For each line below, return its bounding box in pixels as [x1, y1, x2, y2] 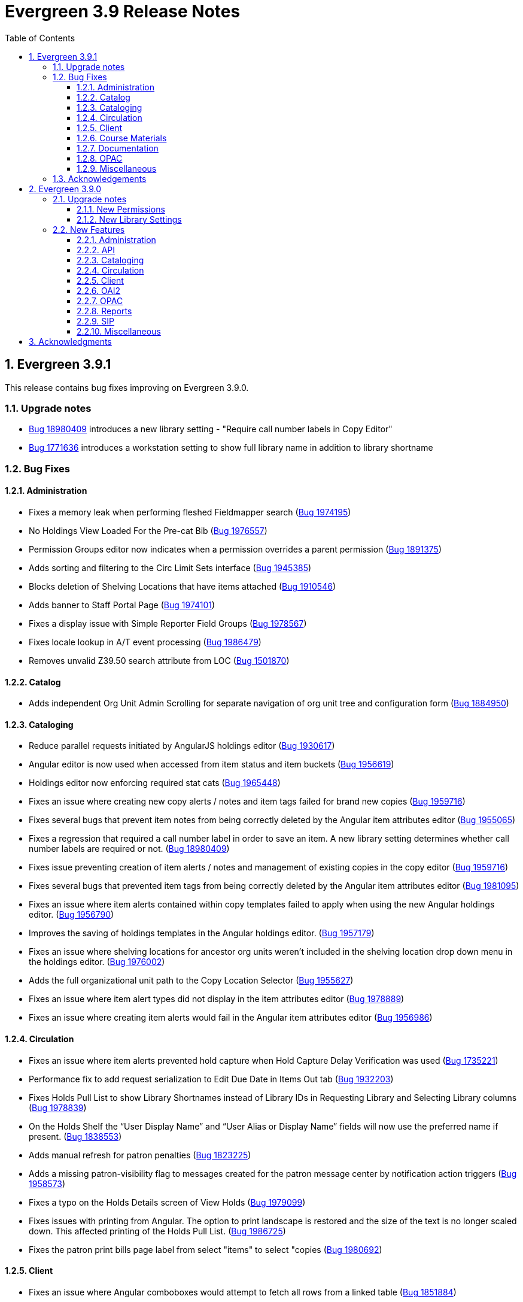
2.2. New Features [53, 224, 125, 235]
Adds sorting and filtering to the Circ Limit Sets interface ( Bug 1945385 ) [29, 562, 312, 573]
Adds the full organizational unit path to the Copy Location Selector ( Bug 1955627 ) [29, 975, 354, 986]
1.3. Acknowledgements [53, 173, 147, 184]
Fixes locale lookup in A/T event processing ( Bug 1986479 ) [29, 636, 261, 647]
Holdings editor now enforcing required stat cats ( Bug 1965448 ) [29, 778, 281, 788]
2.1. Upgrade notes [53, 193, 127, 204]
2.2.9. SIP [77, 315, 115, 326]
